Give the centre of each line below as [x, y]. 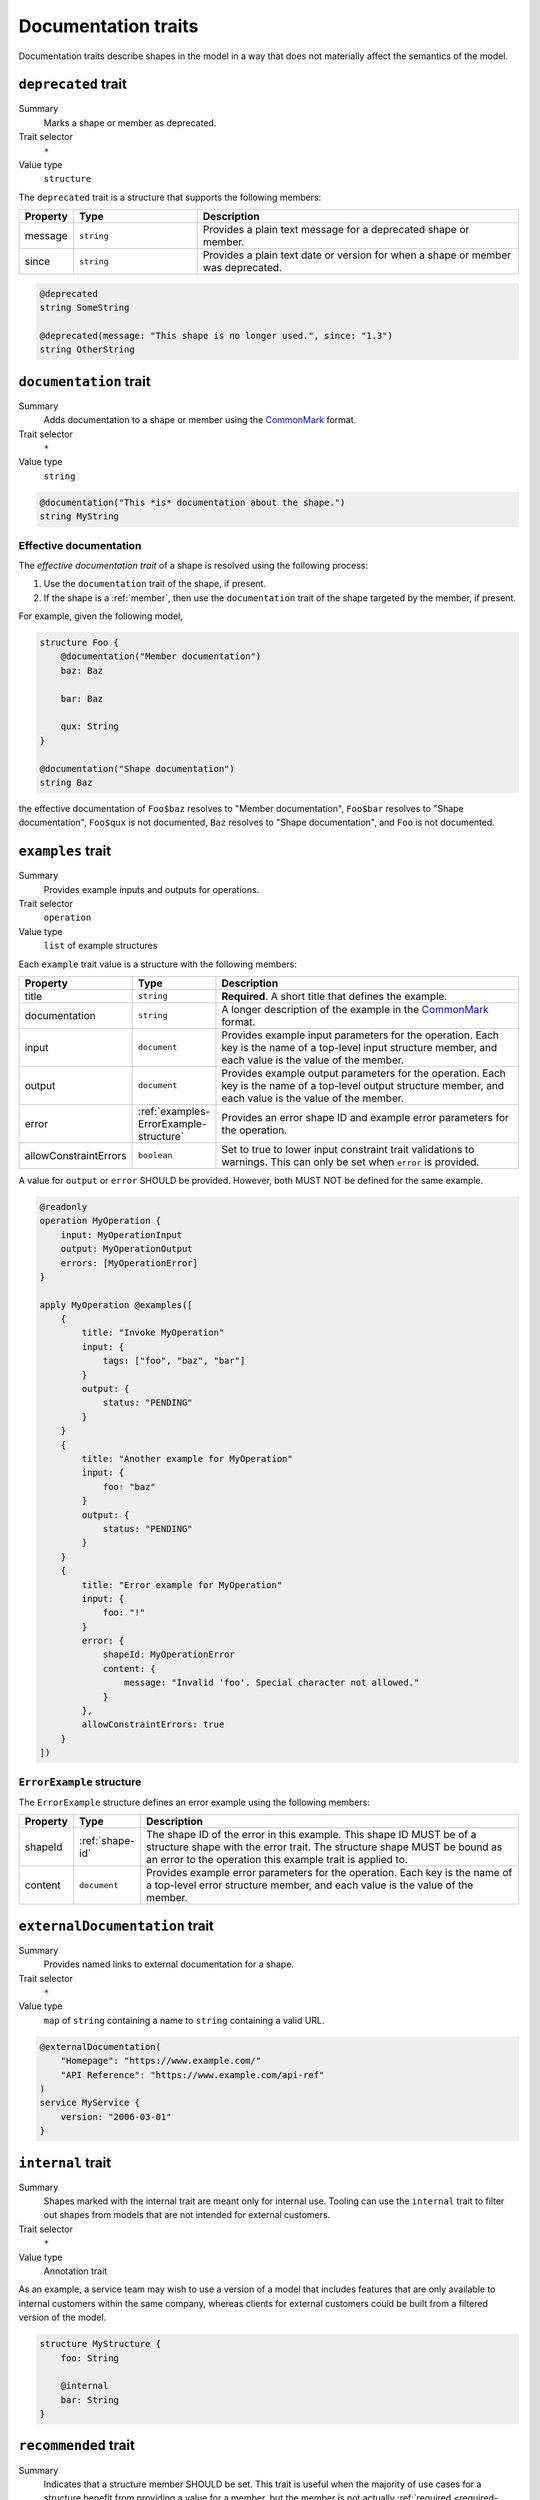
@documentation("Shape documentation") [137, 768]
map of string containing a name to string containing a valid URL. [184, 2020]
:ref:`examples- [174, 1111]
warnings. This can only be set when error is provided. [350, 1162]
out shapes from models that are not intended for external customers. [187, 2215]
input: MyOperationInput [121, 1234]
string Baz [66, 782]
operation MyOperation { [100, 1221]
